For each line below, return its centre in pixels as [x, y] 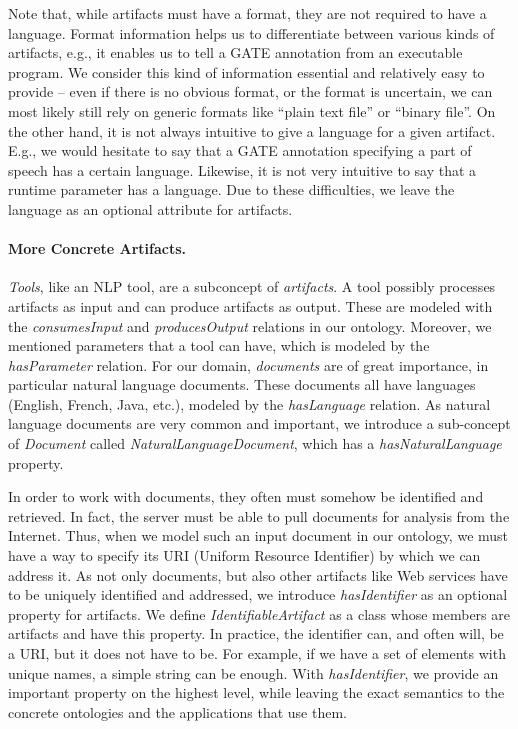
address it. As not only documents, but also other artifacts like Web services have [258, 574]
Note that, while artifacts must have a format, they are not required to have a [247, 13]
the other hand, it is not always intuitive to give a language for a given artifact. [252, 130]
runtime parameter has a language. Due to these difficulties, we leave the [231, 189]
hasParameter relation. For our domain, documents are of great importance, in [248, 364]
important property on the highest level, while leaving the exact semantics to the [256, 692]
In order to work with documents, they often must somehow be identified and [246, 496]
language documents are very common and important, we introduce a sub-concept [259, 423]
